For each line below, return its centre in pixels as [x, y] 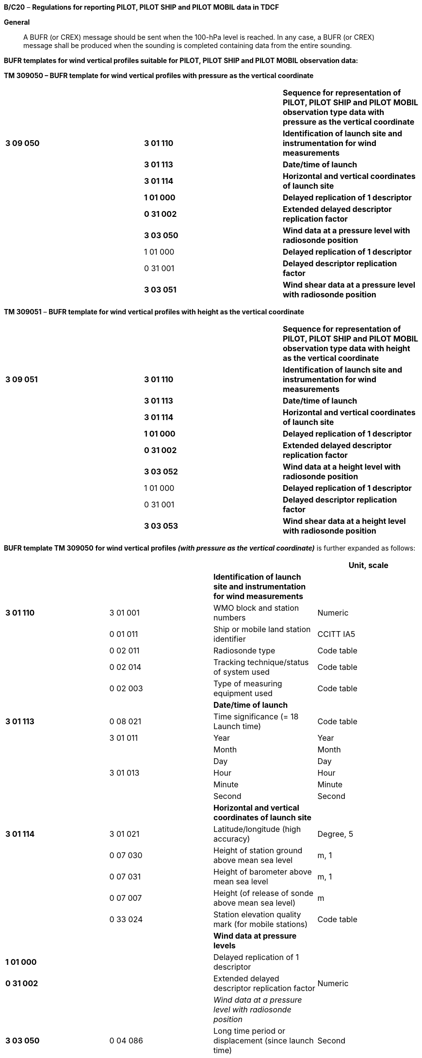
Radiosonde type [244, 651]
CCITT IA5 [336, 634]
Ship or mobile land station [262, 629]
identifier [230, 639]
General [17, 22]
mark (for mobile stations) [261, 924]
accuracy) [232, 839]
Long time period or [250, 1031]
